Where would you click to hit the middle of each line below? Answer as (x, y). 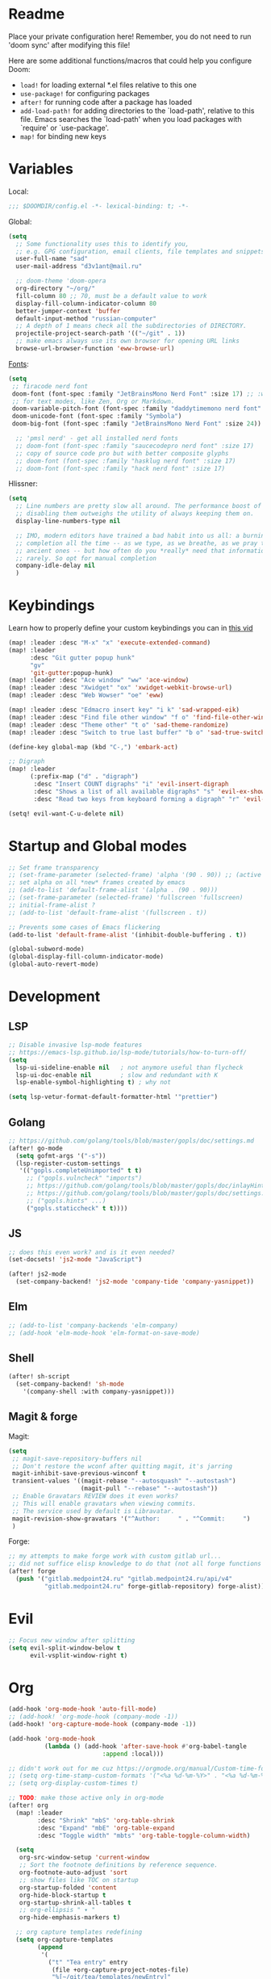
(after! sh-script (39, 1377)
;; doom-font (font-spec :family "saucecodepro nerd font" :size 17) (135, 446)
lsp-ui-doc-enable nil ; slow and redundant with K (117, 1075)
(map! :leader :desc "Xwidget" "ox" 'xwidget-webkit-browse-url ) (120, 688)
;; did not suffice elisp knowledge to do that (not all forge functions (135, 1564)
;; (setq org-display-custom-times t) (73, 1784)
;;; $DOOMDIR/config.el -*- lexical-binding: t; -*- (99, 206)
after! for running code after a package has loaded (106, 102)
